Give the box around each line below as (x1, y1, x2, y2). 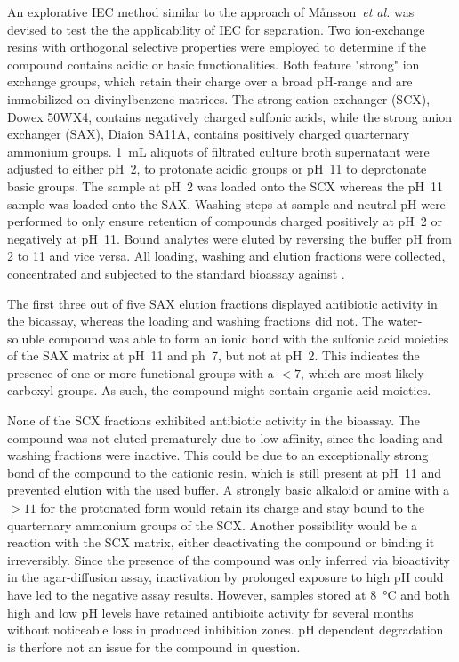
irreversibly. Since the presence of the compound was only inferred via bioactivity (7, 550, 450, 569)
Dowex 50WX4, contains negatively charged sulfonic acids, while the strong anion (7, 107, 452, 125)
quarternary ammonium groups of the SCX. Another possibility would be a (7, 515, 417, 534)
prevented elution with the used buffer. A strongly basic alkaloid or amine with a (7, 480, 450, 499)
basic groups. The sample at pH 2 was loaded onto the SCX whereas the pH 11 (7, 176, 444, 195)
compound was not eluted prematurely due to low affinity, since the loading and (7, 428, 443, 447)
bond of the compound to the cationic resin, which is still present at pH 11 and (7, 463, 442, 481)
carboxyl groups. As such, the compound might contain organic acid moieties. (7, 381, 431, 400)
